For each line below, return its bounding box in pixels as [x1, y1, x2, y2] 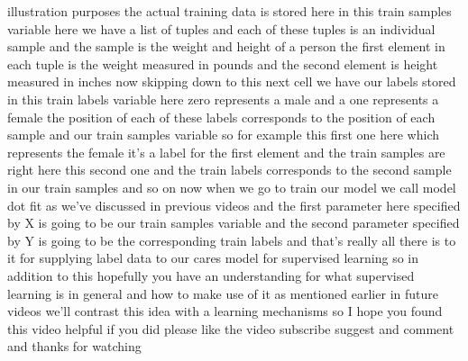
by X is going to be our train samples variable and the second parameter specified [7, 213, 460, 232]
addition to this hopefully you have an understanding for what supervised [7, 266, 415, 284]
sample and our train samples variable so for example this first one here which [7, 125, 440, 144]
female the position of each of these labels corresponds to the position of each [7, 107, 436, 126]
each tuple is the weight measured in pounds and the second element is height [7, 54, 438, 73]
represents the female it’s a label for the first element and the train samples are [7, 142, 445, 161]
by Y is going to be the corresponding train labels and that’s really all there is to [7, 230, 456, 249]
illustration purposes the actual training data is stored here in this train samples [7, 2, 452, 20]
